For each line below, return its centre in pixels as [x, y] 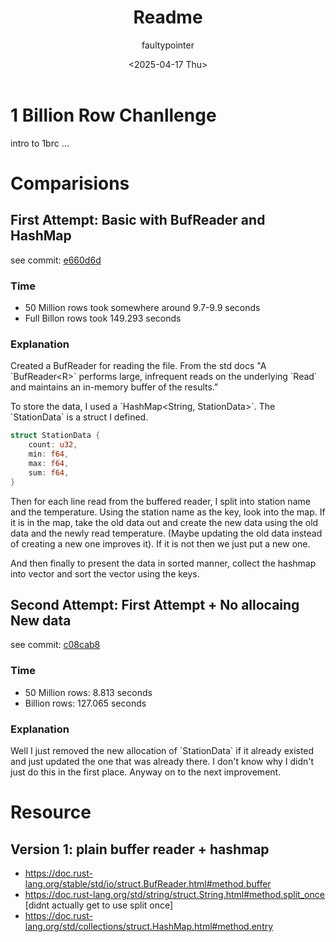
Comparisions [70, 183]
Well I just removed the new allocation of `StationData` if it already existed [162, 750]
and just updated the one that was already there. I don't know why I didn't [162, 761]
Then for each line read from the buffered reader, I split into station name [160, 501]
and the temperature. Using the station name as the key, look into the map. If [168, 512]
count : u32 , [53, 445]
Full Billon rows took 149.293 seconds [103, 318]
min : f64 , [49, 454]
